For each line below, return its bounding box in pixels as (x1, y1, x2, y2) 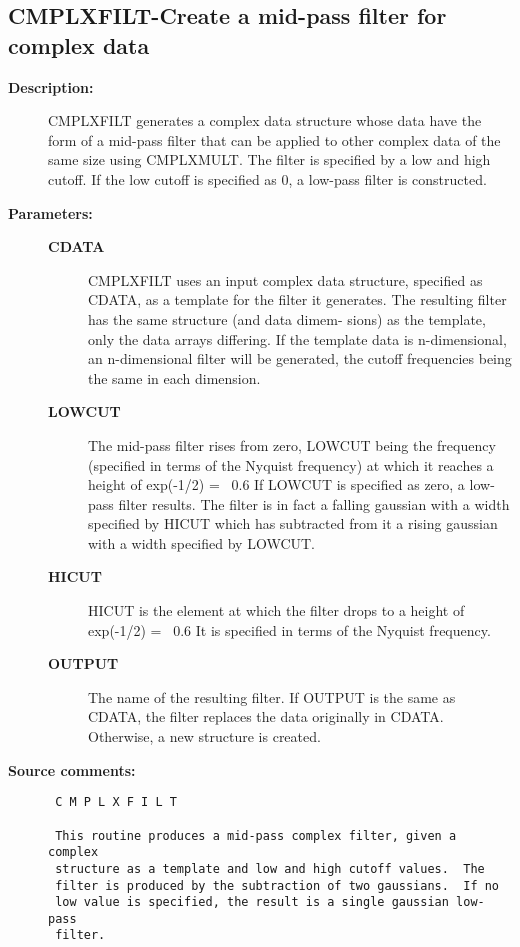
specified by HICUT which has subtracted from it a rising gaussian (88, 513, 498, 534)
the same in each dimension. (88, 367, 261, 388)
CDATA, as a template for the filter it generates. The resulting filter (88, 289, 507, 310)
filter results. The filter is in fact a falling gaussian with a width (118, 493, 510, 514)
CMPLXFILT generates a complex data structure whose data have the (48, 110, 482, 131)
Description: (8, 76, 94, 97)
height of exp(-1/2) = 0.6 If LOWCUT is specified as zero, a (88, 474, 465, 495)
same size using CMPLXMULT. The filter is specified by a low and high (48, 149, 491, 170)
